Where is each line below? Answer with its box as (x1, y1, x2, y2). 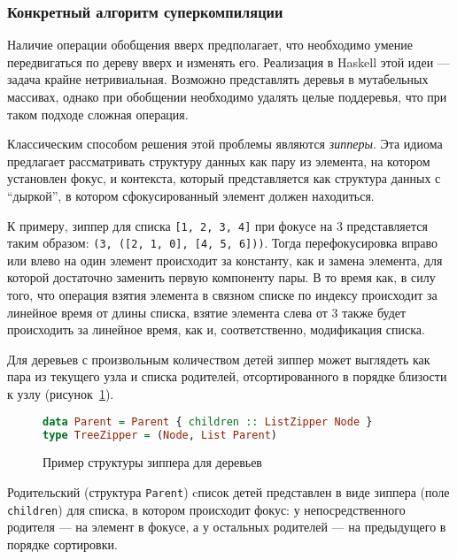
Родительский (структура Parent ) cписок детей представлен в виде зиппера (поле (7, 482, 450, 501)
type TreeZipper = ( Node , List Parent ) (43, 428, 277, 441)
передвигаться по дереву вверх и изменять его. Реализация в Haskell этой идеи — (7, 52, 450, 71)
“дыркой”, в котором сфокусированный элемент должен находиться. (7, 186, 375, 204)
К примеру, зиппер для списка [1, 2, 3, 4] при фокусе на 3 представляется (7, 216, 428, 234)
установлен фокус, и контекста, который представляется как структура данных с (7, 169, 441, 188)
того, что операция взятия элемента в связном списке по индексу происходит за (7, 286, 438, 304)
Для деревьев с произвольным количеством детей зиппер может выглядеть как (7, 349, 430, 368)
